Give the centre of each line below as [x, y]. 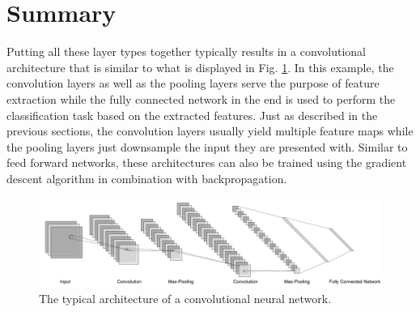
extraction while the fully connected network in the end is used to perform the [201, 98]
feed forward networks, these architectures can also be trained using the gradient [207, 162]
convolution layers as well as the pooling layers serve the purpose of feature [193, 83]
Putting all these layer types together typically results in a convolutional [186, 51]
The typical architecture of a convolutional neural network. [185, 299]
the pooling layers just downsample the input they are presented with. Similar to [207, 146]
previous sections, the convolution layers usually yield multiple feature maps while [210, 131]
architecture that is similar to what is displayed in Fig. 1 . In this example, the [200, 67]
